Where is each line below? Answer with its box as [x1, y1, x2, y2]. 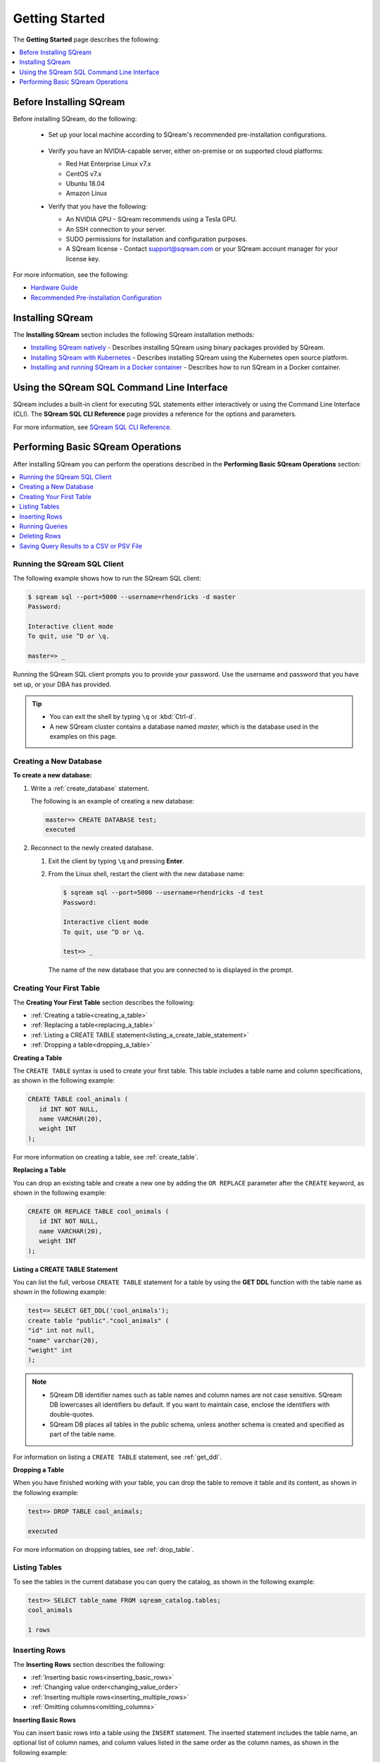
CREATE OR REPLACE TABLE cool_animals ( [27, 1207, 169, 1216]
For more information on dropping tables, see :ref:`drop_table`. [13, 1545, 194, 1553]
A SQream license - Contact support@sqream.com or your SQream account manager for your [65, 245, 338, 253]
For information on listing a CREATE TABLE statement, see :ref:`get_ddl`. [13, 1453, 222, 1461]
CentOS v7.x [65, 169, 102, 178]
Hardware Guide [30, 283, 79, 292]
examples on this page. [49, 732, 118, 741]
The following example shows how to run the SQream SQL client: [13, 574, 202, 582]
